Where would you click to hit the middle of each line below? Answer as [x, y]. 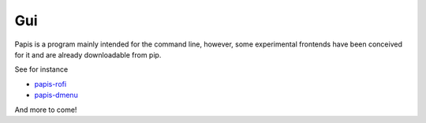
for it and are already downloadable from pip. [88, 54]
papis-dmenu [56, 95]
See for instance [41, 69]
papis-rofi [50, 84]
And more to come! [46, 110]
